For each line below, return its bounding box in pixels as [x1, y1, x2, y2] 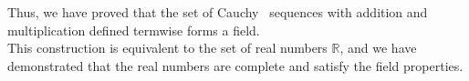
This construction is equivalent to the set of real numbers [7, 38, 328, 57]
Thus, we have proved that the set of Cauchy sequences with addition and [7, 3, 428, 21]
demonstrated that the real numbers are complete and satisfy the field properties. [7, 56, 464, 75]
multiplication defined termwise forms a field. [7, 20, 260, 39]
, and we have [339, 38, 417, 57]
